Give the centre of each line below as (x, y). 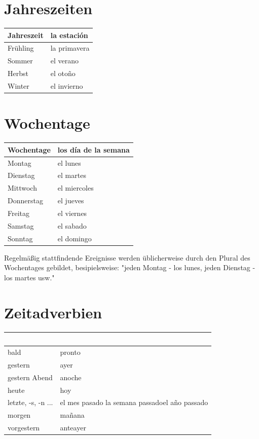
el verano (64, 61)
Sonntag (20, 238)
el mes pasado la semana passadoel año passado (134, 402)
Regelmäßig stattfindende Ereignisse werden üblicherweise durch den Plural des (127, 257)
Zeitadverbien (53, 312)
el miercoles (76, 188)
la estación (69, 35)
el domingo (75, 238)
